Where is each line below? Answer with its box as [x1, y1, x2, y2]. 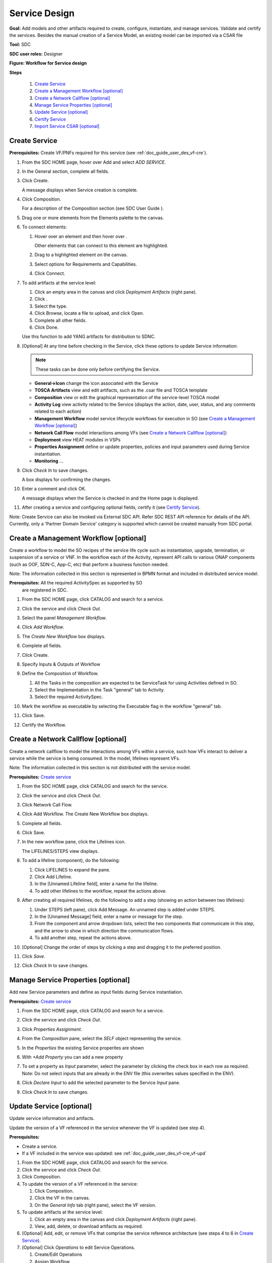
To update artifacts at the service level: [22, 1209, 103, 1215]
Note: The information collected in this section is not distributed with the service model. [9, 764, 191, 770]
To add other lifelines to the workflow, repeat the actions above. [34, 888, 167, 894]
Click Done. [34, 324, 59, 330]
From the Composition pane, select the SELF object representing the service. [22, 1036, 182, 1042]
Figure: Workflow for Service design [9, 60, 87, 66]
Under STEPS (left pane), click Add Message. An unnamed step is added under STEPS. [34, 906, 216, 912]
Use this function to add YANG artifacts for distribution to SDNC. [22, 333, 156, 339]
